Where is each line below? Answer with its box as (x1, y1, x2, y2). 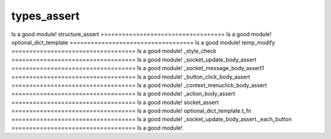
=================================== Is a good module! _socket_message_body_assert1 (11, 65, 265, 72)
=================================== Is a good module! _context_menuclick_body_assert (11, 81, 267, 88)
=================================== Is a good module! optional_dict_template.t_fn (11, 107, 251, 115)
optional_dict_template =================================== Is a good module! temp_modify (11, 38, 275, 46)
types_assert (11, 9, 80, 23)
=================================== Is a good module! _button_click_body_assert (11, 73, 251, 80)
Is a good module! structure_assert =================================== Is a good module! (11, 30, 272, 38)
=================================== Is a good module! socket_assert (11, 98, 219, 106)
